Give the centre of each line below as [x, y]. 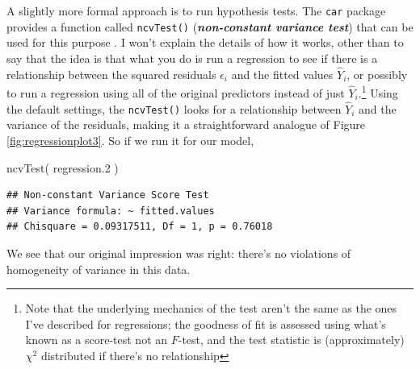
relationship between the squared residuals [111, 74]
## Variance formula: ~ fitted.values [111, 211]
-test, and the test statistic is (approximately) [291, 340]
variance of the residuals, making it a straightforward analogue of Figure [186, 124]
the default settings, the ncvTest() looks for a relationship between [174, 108]
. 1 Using [378, 91]
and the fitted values [282, 74]
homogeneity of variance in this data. [99, 269]
